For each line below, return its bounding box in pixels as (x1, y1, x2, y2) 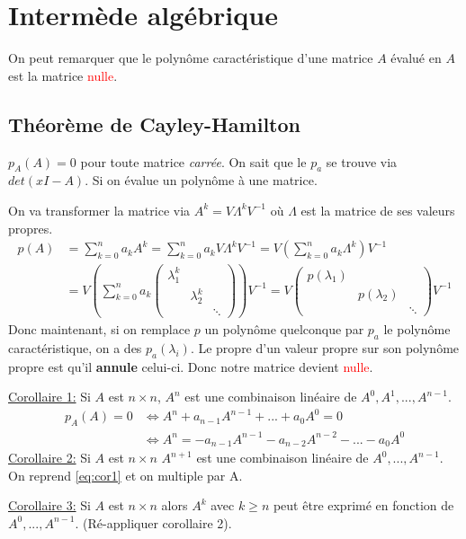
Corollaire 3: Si (8, 496, 91, 515)
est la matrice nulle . (8, 66, 118, 84)
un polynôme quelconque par (204, 319, 364, 338)
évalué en (390, 49, 442, 67)
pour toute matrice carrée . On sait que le (80, 152, 307, 171)
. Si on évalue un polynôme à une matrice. (85, 171, 318, 190)
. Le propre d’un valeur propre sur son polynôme (190, 338, 460, 357)
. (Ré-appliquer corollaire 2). (75, 513, 232, 532)
